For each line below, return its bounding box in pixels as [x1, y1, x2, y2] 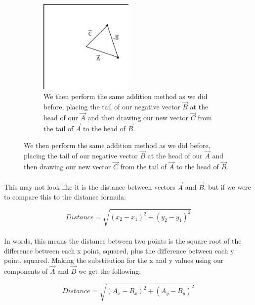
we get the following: [78, 265, 141, 276]
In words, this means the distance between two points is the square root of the [4, 235, 242, 246]
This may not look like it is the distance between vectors [4, 182, 175, 192]
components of [4, 265, 48, 276]
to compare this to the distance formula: [4, 192, 126, 202]
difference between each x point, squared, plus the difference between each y [4, 245, 234, 255]
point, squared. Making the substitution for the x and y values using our [4, 255, 224, 265]
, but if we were [204, 182, 251, 192]
